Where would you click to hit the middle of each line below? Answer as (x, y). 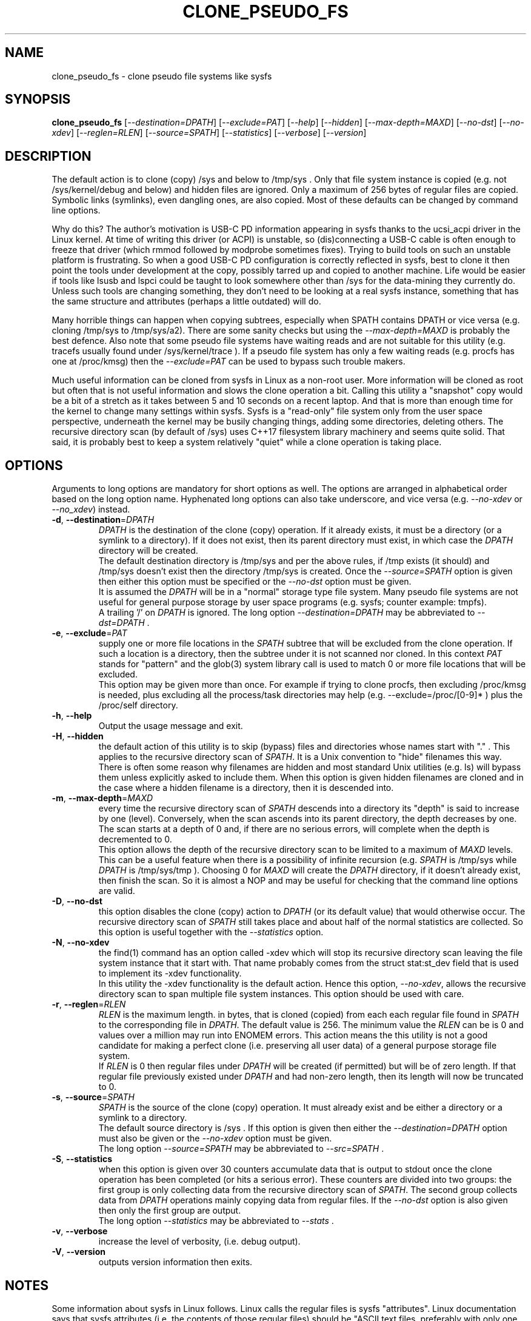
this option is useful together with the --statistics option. (211, 932)
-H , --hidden (78, 736)
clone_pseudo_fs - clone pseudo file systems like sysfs (162, 76)
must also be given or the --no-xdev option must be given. (215, 1138)
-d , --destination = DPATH (103, 520)
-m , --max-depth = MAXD (102, 798)
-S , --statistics (82, 1159)
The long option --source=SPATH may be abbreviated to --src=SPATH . (241, 1149)
